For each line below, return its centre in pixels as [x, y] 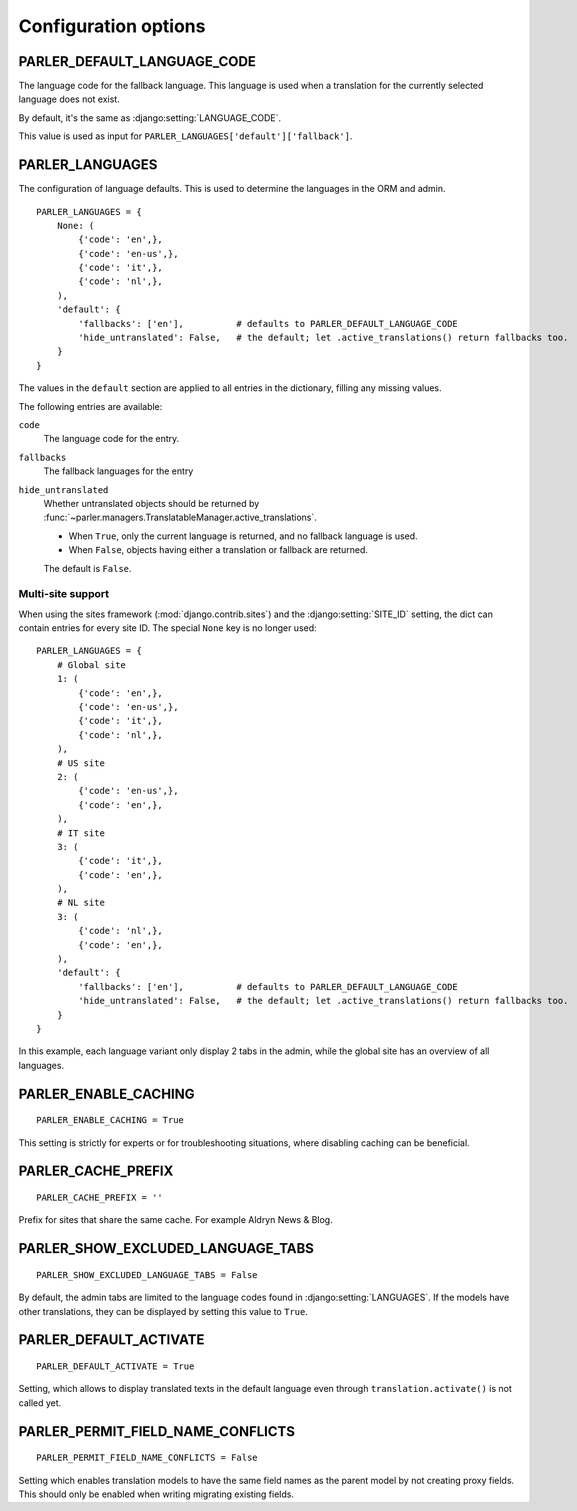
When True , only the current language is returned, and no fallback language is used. [243, 536]
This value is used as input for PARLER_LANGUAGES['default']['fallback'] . [185, 136]
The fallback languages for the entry [118, 471]
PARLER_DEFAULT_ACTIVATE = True [115, 1366]
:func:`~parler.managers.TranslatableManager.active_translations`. [180, 517]
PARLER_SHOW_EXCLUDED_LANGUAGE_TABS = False [147, 1274]
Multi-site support [64, 594]
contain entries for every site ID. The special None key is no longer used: [167, 628]
